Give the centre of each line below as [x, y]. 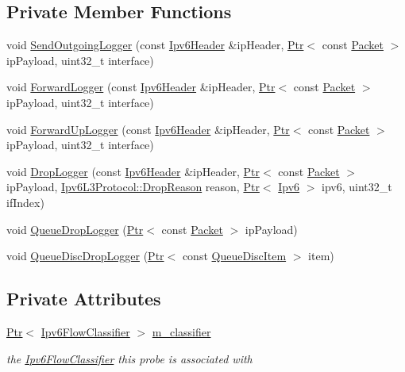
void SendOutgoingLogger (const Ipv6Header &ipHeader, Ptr [155, 45]
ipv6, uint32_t [357, 187]
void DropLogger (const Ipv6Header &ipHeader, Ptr [133, 171]
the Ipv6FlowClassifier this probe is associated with [129, 358]
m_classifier [181, 331]
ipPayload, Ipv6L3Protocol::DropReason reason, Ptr [133, 187]
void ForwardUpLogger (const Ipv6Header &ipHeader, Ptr [148, 129]
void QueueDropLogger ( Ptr [75, 229]
